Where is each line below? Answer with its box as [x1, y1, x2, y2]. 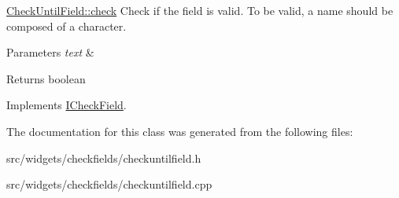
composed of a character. [6, 17, 127, 34]
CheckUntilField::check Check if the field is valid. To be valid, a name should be [6, 2, 393, 18]
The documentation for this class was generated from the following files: [6, 123, 353, 139]
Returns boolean [6, 70, 86, 86]
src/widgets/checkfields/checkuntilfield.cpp [6, 176, 212, 192]
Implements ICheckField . [6, 97, 127, 113]
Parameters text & [6, 44, 94, 60]
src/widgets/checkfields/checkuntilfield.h [6, 149, 201, 166]
